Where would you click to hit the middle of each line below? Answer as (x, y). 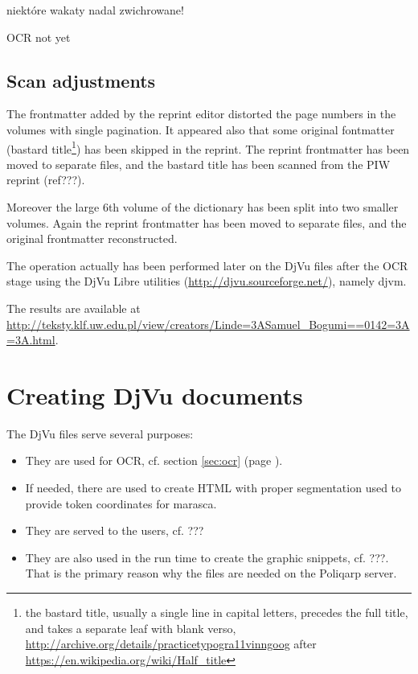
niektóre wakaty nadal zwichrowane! (95, 10)
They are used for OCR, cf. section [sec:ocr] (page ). (154, 460)
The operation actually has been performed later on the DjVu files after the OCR (207, 265)
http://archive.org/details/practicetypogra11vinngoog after (171, 644)
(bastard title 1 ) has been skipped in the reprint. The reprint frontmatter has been (208, 147)
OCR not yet (39, 37)
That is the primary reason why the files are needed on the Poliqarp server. (211, 573)
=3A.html (31, 340)
